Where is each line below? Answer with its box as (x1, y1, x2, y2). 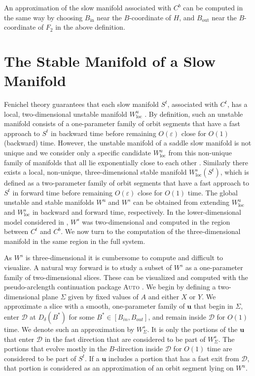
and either (148, 291, 179, 301)
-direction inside (114, 343, 163, 354)
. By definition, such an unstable (145, 108, 243, 119)
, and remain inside (148, 311, 207, 322)
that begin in (193, 301, 233, 311)
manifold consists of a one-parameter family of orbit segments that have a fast (4, 118, 240, 129)
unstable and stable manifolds (4, 197, 94, 207)
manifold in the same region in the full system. (4, 235, 146, 246)
